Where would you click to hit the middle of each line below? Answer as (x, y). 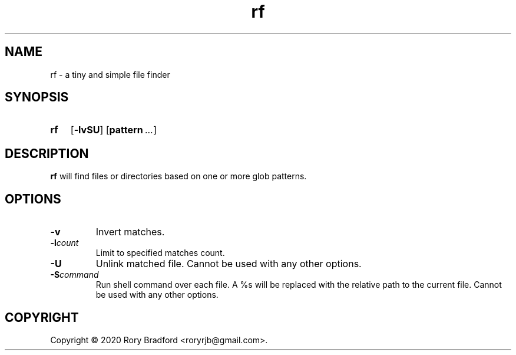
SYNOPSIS (37, 97)
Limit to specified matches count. (160, 253)
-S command (75, 275)
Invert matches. (130, 232)
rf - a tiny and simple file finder (110, 74)
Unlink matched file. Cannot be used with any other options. (229, 264)
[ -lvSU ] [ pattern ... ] (114, 130)
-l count (64, 243)
